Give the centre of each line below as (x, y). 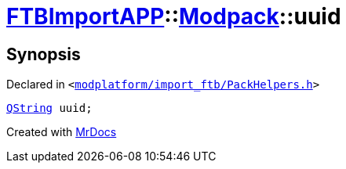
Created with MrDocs (62, 132)
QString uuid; (49, 108)
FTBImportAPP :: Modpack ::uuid (174, 16)
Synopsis (44, 54)
